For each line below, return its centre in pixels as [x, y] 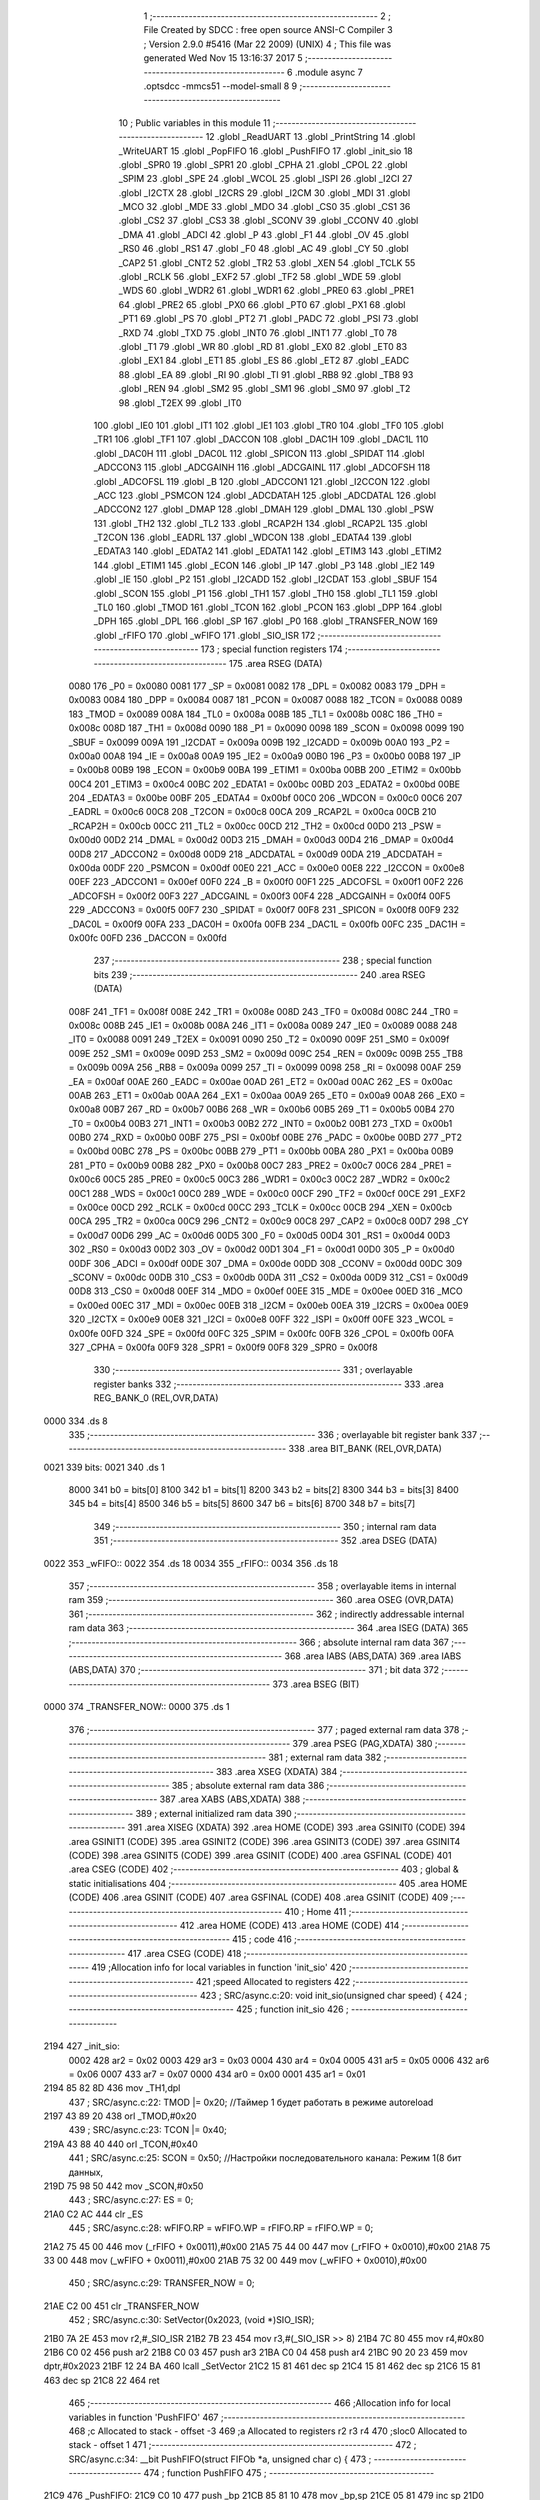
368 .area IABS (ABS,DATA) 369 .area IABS [373, 1656]
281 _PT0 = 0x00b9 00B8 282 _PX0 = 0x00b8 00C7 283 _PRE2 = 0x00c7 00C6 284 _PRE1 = [260, 1165]
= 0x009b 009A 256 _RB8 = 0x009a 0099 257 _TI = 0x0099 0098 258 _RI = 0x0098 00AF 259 [265, 1067]
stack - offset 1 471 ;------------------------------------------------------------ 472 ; [242, 2445]
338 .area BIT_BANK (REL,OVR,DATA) [365, 1449]
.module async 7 [329, 72]
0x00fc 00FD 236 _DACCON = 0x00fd [147, 938]
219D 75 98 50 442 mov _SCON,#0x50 [123, 2186]
